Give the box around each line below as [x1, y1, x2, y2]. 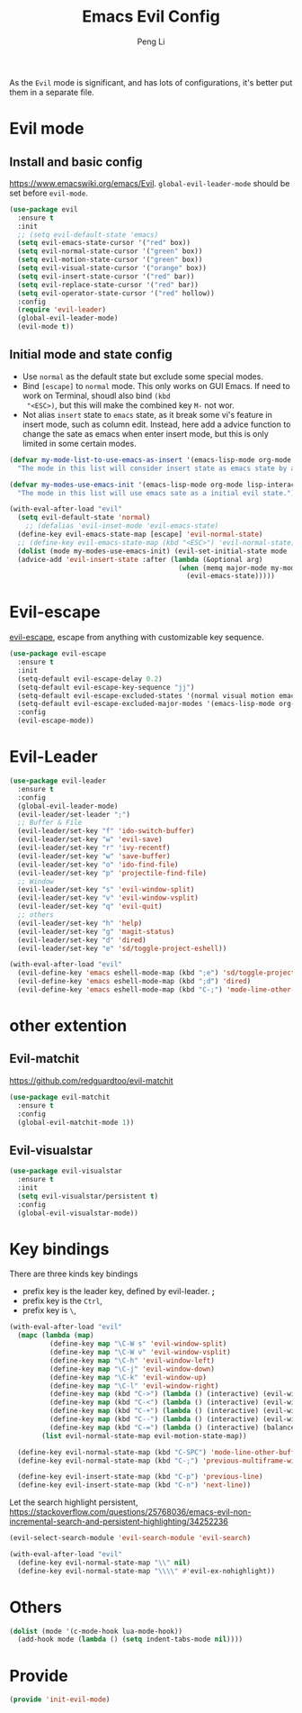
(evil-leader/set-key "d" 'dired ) [17, 935, 147, 945]
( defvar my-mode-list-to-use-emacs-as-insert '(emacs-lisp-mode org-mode [9, 455, 292, 465]
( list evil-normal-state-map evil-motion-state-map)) [41, 1431, 247, 1440]
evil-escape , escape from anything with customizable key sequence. [9, 632, 264, 643]
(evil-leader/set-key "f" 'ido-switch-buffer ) [17, 827, 195, 836]
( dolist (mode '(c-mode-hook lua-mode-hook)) [9, 1627, 182, 1636]
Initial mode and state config [9, 347, 173, 362]
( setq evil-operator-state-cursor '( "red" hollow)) [17, 288, 216, 298]
